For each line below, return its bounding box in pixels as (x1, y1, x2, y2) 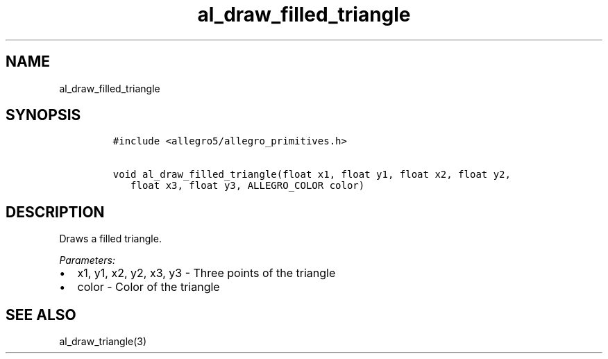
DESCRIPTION (6, 203, 105, 221)
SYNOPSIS (6, 106, 81, 124)
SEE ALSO (6, 306, 76, 324)
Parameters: (59, 254, 116, 267)
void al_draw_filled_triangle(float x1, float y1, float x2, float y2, (112, 169, 511, 181)
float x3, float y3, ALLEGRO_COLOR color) (130, 180, 365, 192)
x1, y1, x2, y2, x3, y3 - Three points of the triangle (77, 266, 336, 281)
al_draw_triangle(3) (59, 335, 147, 348)
